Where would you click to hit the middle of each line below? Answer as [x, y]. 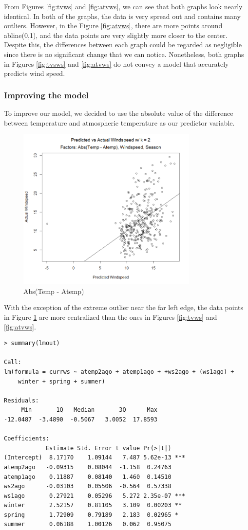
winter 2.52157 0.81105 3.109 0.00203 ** [93, 505]
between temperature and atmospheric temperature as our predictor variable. [119, 122]
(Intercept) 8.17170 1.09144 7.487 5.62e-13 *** [95, 458]
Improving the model [46, 95]
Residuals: [21, 400]
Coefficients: [27, 439]
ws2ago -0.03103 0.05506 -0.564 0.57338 [88, 486]
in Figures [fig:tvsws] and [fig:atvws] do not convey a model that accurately [116, 64]
